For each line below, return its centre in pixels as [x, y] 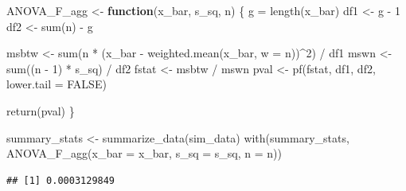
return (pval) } [41, 110]
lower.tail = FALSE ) [57, 84]
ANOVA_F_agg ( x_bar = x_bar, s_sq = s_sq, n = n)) [144, 153]
